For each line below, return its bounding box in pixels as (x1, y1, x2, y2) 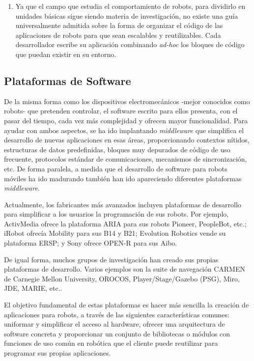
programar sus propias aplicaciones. (4, 348, 111, 358)
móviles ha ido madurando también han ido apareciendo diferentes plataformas (4, 173, 242, 183)
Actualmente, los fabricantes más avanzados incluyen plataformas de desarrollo (4, 199, 241, 209)
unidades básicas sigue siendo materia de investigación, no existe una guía (15, 10, 238, 21)
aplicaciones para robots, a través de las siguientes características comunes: (4, 309, 229, 319)
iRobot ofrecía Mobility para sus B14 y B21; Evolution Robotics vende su (4, 228, 226, 238)
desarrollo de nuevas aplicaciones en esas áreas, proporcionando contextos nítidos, (4, 135, 250, 145)
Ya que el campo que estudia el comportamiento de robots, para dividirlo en (15, 1, 246, 11)
